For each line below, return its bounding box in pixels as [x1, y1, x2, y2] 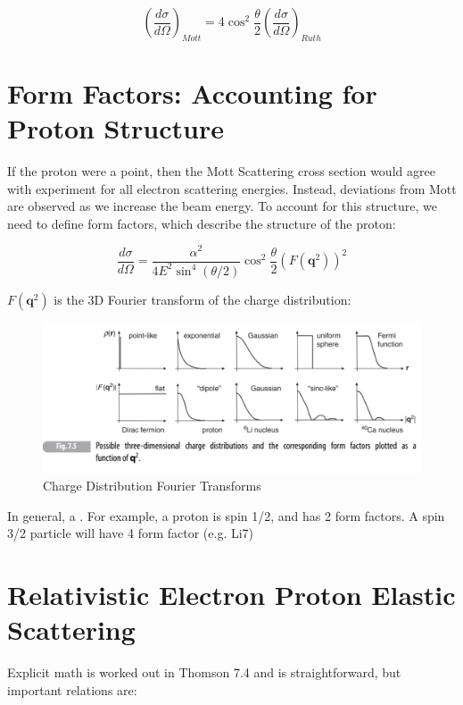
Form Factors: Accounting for [7, 74, 377, 111]
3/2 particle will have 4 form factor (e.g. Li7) [7, 524, 254, 542]
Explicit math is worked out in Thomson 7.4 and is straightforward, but [7, 663, 401, 682]
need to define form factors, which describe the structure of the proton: [7, 214, 396, 232]
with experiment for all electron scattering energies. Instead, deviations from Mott [7, 179, 457, 197]
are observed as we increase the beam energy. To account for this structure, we [7, 197, 438, 215]
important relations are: [7, 680, 137, 699]
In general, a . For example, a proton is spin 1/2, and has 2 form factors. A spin [7, 506, 445, 525]
